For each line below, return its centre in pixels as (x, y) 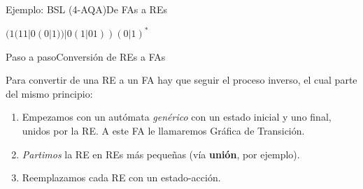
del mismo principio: (49, 93)
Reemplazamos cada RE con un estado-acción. (121, 177)
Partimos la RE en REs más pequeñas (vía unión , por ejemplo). (161, 154)
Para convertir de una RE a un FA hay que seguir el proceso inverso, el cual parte (181, 80)
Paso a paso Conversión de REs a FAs (86, 56)
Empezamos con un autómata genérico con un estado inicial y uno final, (177, 117)
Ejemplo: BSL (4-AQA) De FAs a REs (86, 9)
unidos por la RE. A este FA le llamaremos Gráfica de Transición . (163, 131)
